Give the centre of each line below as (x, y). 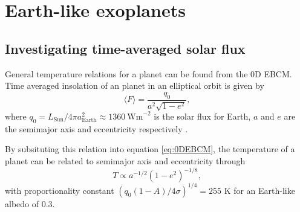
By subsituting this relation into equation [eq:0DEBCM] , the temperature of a (150, 149)
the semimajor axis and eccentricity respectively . (96, 128)
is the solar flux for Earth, (202, 116)
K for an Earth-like (259, 190)
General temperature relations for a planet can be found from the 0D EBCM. (148, 73)
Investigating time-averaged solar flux (125, 48)
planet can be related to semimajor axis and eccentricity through (125, 160)
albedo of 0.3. (30, 203)
